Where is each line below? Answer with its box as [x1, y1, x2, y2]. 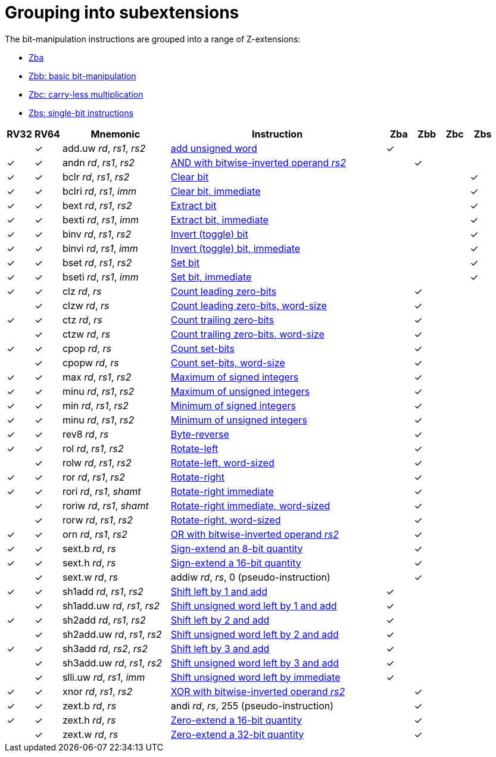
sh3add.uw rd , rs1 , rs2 [62, 656, 162, 669]
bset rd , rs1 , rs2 [62, 256, 132, 269]
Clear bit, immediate [170, 185, 261, 197]
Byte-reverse [170, 428, 229, 440]
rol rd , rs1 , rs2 [62, 442, 124, 454]
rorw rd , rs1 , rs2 [62, 513, 133, 526]
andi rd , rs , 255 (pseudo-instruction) [170, 699, 334, 712]
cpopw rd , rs [62, 356, 119, 369]
